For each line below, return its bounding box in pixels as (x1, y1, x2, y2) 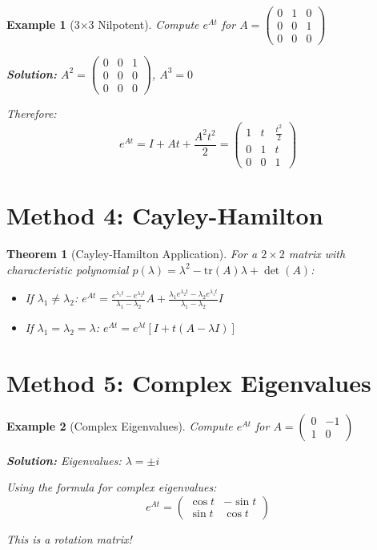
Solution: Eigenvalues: (6, 451, 122, 468)
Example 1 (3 (6, 15, 80, 32)
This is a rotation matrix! (6, 530, 132, 547)
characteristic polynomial (6, 261, 129, 277)
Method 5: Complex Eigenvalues (6, 366, 371, 398)
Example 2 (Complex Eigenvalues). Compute (6, 417, 233, 434)
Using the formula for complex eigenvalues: (6, 479, 217, 495)
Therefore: (6, 105, 57, 122)
